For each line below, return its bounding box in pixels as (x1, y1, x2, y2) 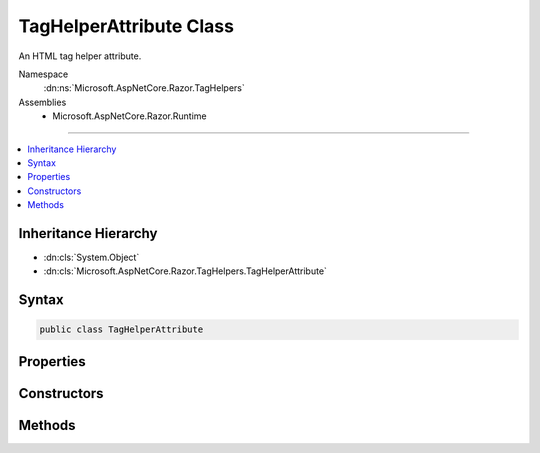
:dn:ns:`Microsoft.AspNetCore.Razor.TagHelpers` (43, 82, 245, 94)
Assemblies (18, 96, 67, 108)
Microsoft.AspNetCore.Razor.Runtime (52, 110, 207, 122)
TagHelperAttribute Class (18, 15, 235, 37)
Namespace (18, 68, 69, 80)
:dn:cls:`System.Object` (43, 251, 140, 263)
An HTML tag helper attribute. (18, 50, 142, 62)
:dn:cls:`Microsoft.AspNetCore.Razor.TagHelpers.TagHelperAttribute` (43, 265, 327, 277)
